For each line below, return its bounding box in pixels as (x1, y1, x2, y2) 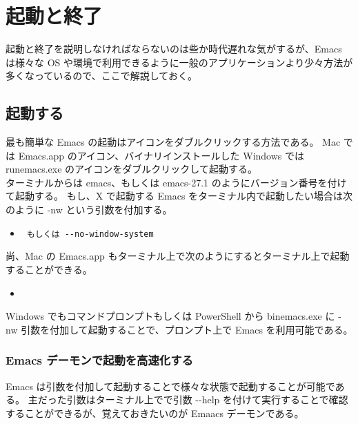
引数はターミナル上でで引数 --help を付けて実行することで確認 (66, 392, 348, 407)
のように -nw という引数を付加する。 (6, 202, 172, 217)
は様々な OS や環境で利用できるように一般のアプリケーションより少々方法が (6, 55, 353, 69)
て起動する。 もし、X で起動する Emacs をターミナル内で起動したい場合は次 (6, 189, 353, 203)
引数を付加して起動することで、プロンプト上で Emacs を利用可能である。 (21, 322, 353, 336)
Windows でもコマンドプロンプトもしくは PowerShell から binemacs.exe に (6, 309, 335, 323)
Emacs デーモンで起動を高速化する (6, 351, 193, 369)
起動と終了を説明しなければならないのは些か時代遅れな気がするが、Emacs (6, 41, 342, 56)
